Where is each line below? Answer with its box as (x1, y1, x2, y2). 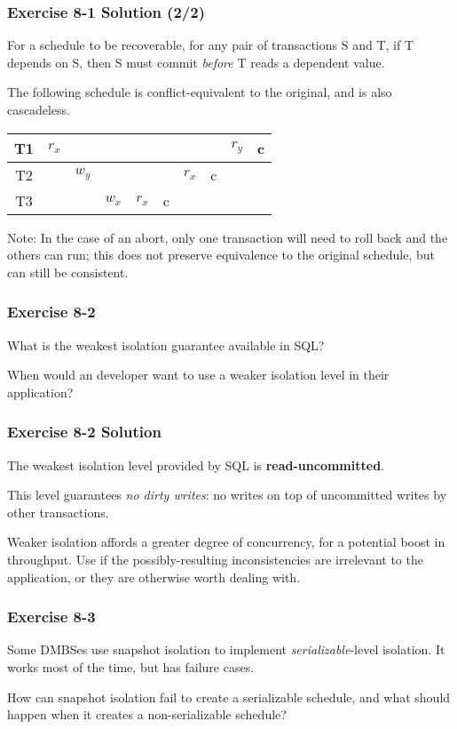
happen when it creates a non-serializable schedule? (7, 705, 287, 724)
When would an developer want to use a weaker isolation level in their (7, 365, 390, 384)
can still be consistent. (7, 262, 129, 281)
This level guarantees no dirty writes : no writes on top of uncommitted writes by (7, 485, 447, 504)
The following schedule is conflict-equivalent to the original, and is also (7, 83, 392, 101)
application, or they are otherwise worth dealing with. (7, 567, 301, 586)
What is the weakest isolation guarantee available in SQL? (7, 335, 325, 354)
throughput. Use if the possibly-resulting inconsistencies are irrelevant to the (7, 549, 423, 568)
